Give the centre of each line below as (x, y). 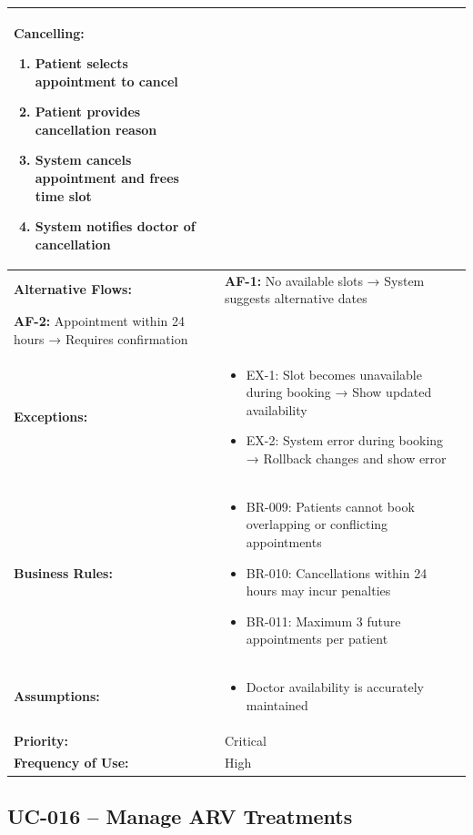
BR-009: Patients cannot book (330, 506)
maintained (277, 704)
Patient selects (81, 63)
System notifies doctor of (115, 226)
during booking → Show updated (339, 392)
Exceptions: (51, 416)
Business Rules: (63, 572)
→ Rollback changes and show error (346, 458)
